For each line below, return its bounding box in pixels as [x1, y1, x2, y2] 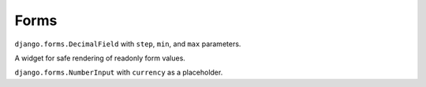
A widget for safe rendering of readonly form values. [14, 53, 185, 63]
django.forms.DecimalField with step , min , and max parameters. [14, 39, 241, 49]
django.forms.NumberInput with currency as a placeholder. [14, 67, 223, 78]
